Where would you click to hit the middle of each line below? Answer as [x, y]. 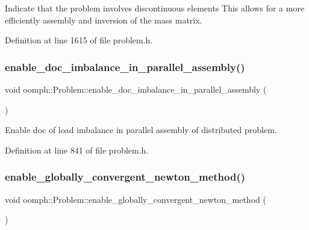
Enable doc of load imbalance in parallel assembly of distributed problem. [141, 130]
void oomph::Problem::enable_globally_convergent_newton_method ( [136, 199]
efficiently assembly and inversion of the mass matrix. [104, 20]
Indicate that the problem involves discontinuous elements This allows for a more [155, 8]
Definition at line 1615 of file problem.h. [79, 40]
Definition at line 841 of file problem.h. [77, 150]
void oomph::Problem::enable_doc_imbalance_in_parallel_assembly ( [136, 89]
